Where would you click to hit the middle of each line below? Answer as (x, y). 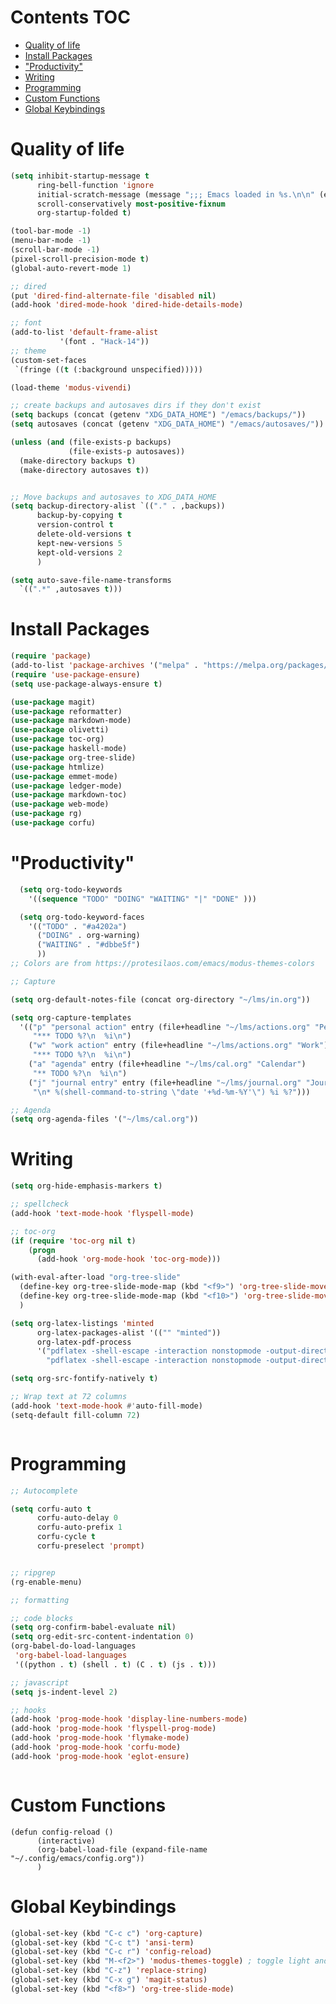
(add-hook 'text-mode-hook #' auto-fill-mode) (106, 1406)
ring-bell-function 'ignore (95, 185)
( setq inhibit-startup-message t (80, 176)
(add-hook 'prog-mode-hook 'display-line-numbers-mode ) (129, 1719)
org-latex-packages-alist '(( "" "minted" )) (129, 1332)
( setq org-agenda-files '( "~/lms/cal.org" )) (104, 1119)
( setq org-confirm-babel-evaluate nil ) (93, 1627)
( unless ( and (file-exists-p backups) (91, 442)
